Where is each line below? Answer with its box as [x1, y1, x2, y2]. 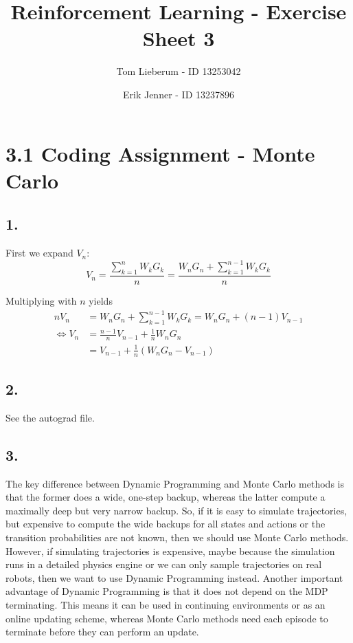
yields [89, 294, 113, 307]
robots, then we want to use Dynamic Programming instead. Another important [5, 570, 343, 585]
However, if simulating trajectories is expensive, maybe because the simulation [5, 543, 335, 558]
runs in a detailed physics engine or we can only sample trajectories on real [5, 557, 322, 571]
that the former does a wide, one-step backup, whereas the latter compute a [5, 490, 326, 504]
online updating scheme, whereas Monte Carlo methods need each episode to [5, 611, 328, 625]
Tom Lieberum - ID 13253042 [116, 64, 241, 78]
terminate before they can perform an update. [5, 624, 199, 639]
